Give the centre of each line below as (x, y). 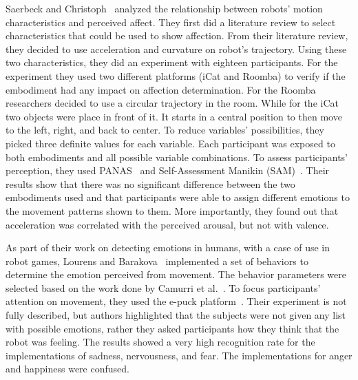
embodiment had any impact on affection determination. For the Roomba (161, 89)
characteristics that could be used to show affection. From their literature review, (177, 35)
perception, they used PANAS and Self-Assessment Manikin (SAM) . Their (168, 170)
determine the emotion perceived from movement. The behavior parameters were (176, 274)
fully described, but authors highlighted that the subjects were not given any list (176, 315)
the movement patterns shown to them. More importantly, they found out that (172, 210)
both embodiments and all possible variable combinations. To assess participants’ (177, 157)
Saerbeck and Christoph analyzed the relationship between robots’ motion (164, 8)
